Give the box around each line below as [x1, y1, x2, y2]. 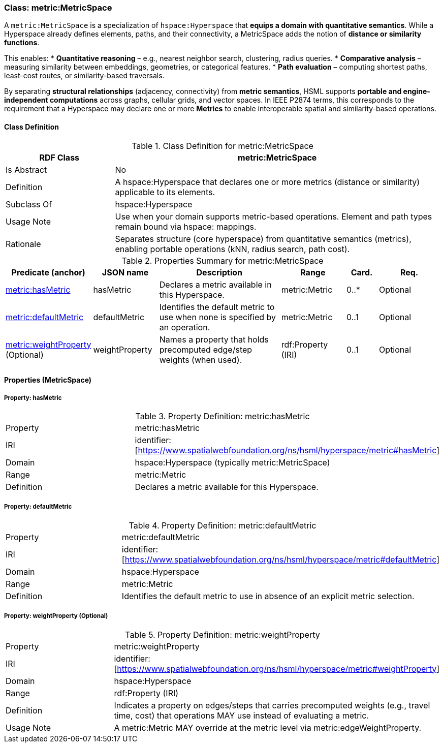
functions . [4, 38, 40, 47]
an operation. [159, 322, 210, 332]
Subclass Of [6, 199, 52, 209]
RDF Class [39, 152, 80, 163]
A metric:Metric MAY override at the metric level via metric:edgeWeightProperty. [114, 722, 422, 733]
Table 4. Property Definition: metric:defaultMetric [129, 520, 317, 531]
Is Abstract [6, 164, 47, 175]
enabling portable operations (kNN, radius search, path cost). [115, 243, 350, 254]
